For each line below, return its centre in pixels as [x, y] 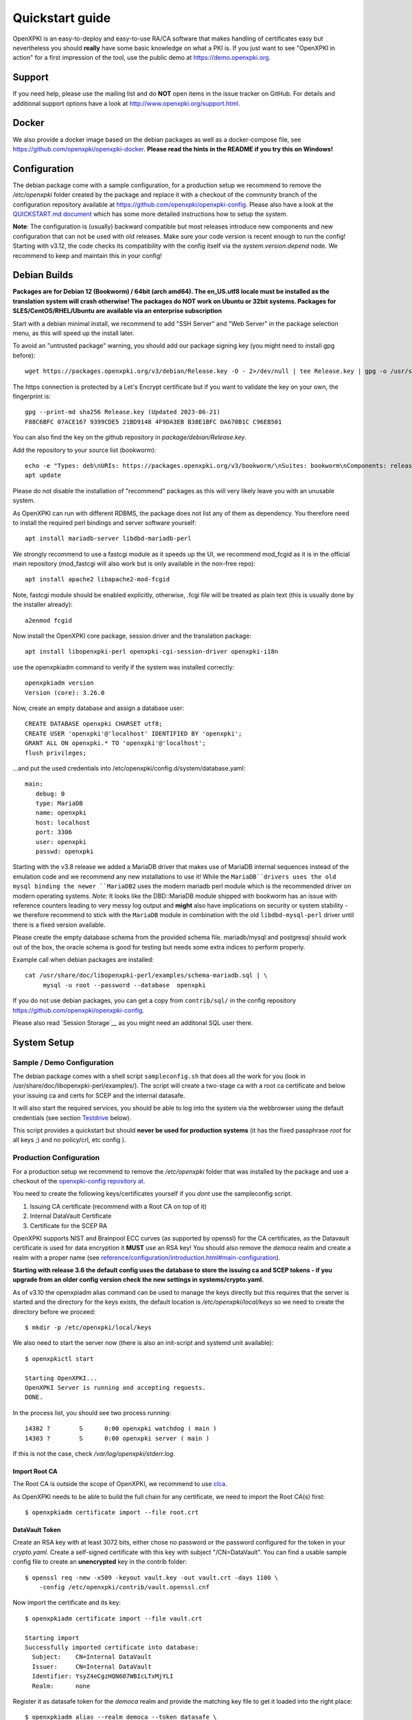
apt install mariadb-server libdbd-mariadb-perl [108, 539]
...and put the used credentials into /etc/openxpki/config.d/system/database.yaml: [129, 768]
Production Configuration [56, 1158]
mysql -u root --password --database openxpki [124, 985]
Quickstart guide [62, 18]
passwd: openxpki [65, 852]
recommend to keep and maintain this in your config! [88, 255]
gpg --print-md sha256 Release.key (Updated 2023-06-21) [123, 412]
